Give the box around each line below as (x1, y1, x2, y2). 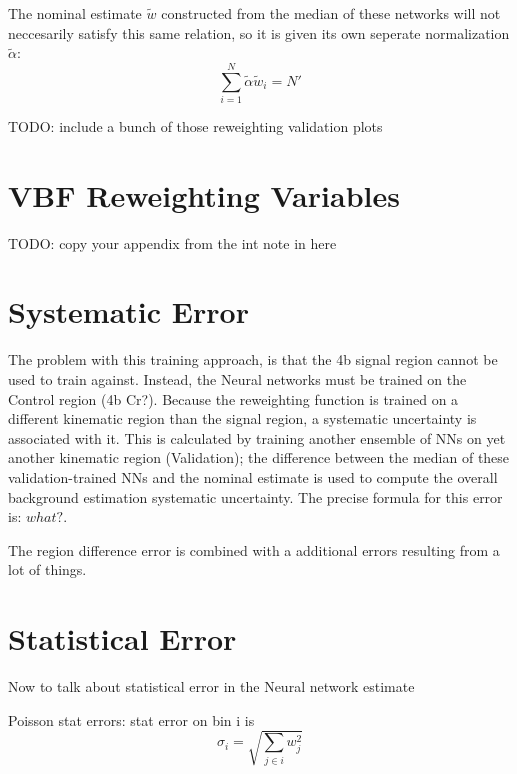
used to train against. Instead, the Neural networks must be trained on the (8, 368, 467, 389)
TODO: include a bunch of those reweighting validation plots (8, 115, 383, 136)
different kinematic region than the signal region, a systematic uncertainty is (8, 408, 477, 429)
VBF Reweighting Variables (8, 174, 400, 215)
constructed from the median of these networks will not (161, 3, 501, 23)
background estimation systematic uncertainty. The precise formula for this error (8, 486, 503, 507)
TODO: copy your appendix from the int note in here (8, 232, 337, 253)
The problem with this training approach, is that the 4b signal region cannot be (8, 349, 498, 370)
